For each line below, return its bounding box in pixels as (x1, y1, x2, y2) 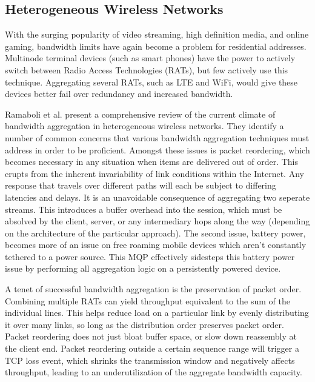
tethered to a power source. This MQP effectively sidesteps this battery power (5, 250, 295, 263)
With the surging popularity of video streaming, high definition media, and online (5, 28, 309, 41)
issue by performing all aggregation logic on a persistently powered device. (5, 262, 281, 275)
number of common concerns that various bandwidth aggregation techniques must (5, 131, 310, 144)
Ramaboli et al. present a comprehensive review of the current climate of (5, 107, 276, 120)
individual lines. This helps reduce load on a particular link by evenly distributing (5, 306, 309, 319)
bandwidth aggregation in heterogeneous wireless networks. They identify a (5, 119, 284, 132)
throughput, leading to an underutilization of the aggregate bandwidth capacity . (5, 366, 303, 378)
